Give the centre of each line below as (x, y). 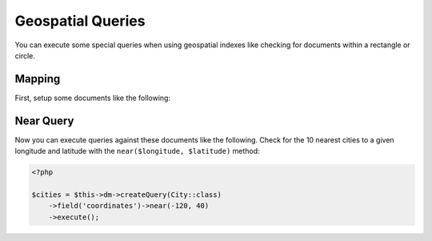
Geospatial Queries (80, 21)
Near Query (44, 120)
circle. (25, 55)
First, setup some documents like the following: (93, 98)
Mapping (38, 79)
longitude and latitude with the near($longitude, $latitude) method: (137, 151)
